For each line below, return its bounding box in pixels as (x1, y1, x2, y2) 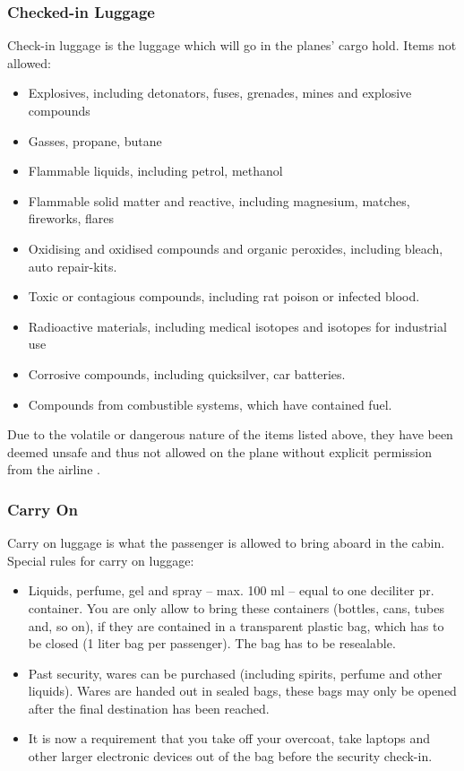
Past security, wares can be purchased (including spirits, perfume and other (28, 663, 443, 682)
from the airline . (7, 460, 100, 479)
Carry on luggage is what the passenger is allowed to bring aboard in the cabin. (7, 533, 445, 552)
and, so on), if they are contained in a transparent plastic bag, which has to (28, 616, 444, 635)
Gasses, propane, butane (28, 131, 162, 150)
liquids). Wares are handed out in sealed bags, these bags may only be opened (28, 681, 457, 700)
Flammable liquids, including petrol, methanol (28, 161, 283, 180)
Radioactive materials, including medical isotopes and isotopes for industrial (28, 316, 447, 335)
